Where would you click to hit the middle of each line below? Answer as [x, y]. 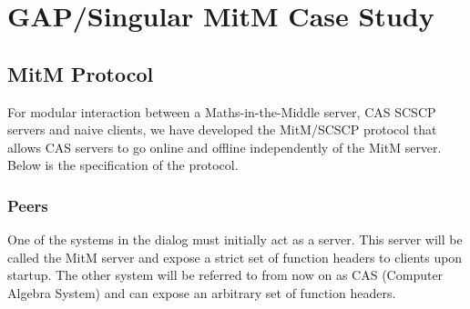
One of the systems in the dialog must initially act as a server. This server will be [235, 239]
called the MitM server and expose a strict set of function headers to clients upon [235, 257]
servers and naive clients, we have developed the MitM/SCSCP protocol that [222, 130]
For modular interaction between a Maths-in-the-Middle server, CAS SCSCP [222, 111]
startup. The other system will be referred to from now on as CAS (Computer [225, 275]
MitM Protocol [81, 73]
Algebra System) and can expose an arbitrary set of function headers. [202, 292]
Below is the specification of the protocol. [123, 165]
